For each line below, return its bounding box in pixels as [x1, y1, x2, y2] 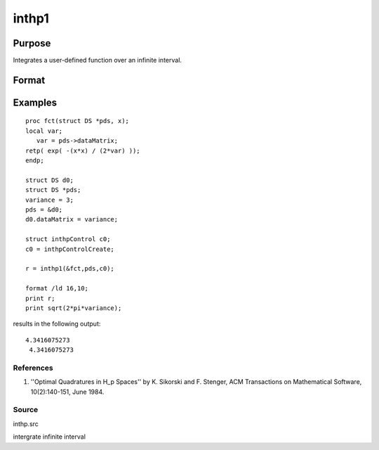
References [13, 363, 53, 373]
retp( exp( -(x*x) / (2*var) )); [25, 146, 140, 155]
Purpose [13, 37, 51, 49]
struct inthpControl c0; [25, 236, 111, 243]
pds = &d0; [25, 206, 63, 214]
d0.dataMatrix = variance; [25, 215, 119, 224]
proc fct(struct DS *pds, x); [25, 117, 130, 125]
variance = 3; [25, 195, 74, 204]
